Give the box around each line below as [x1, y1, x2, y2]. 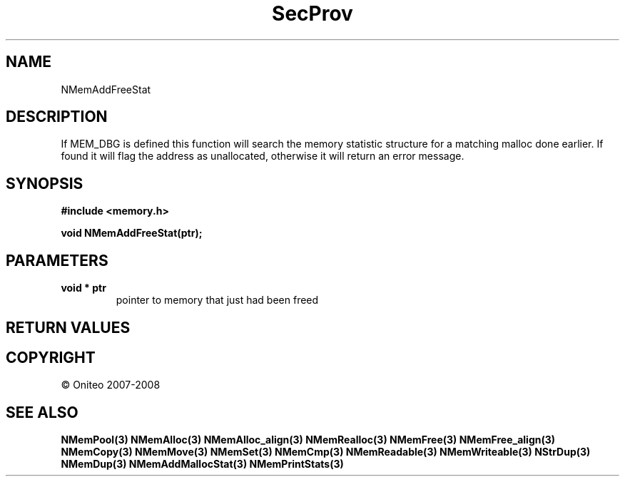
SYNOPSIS [6, 174, 83, 193]
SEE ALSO [6, 403, 78, 421]
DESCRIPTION [6, 108, 108, 126]
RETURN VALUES [6, 318, 131, 337]
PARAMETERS [6, 251, 108, 270]
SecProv [272, 1, 353, 26]
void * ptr [61, 282, 106, 294]
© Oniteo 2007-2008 [61, 379, 161, 391]
